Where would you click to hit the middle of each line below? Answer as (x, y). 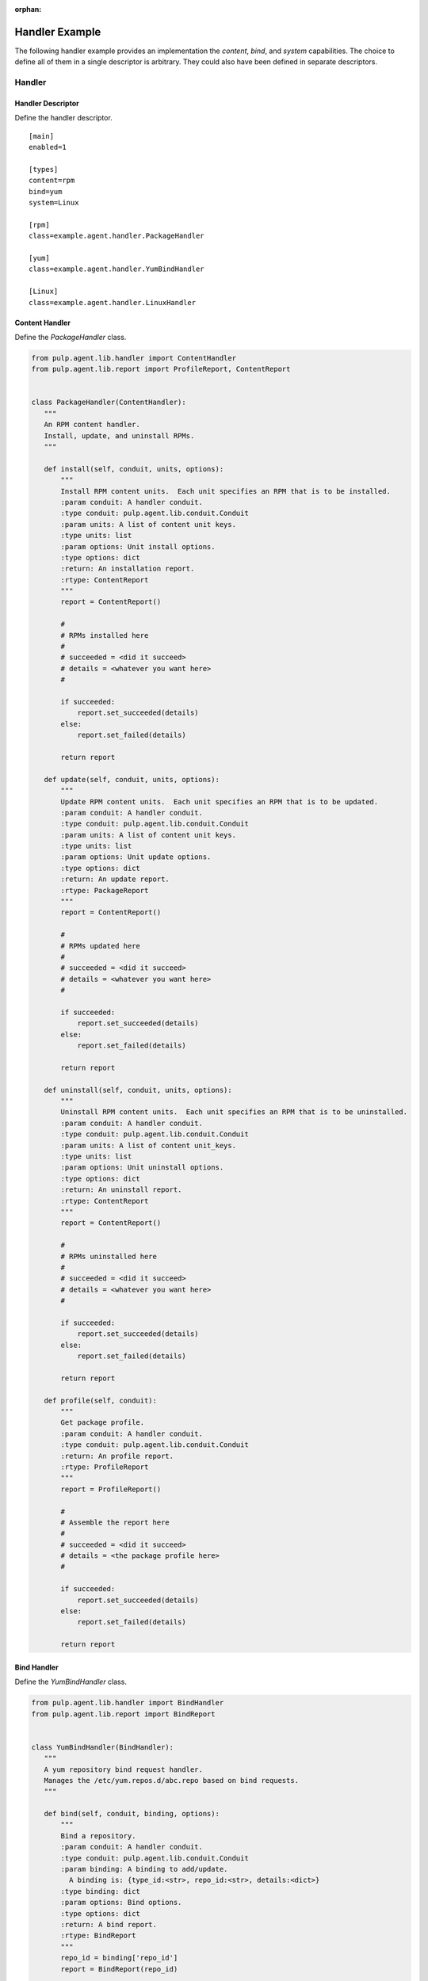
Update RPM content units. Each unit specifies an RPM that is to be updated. (220, 802)
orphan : (28, 9)
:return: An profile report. (117, 1456)
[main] (42, 136)
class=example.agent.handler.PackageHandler (117, 236)
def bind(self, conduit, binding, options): (132, 1814)
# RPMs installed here (105, 635)
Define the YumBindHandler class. (71, 1682)
